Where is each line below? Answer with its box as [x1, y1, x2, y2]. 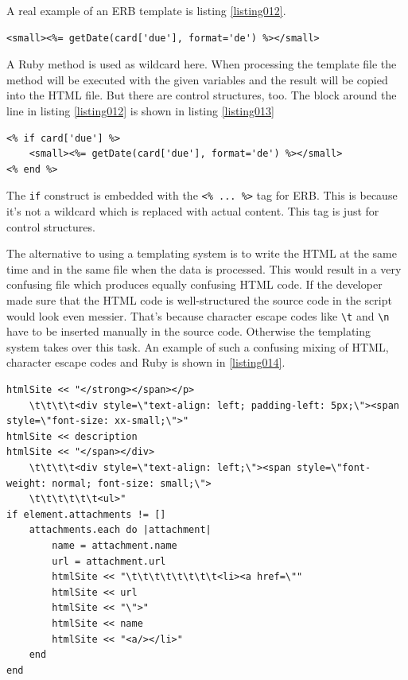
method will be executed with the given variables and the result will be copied [6, 71, 388, 87]
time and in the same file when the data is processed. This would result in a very [6, 260, 402, 277]
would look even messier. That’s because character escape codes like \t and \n [6, 307, 390, 324]
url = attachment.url [52, 555, 166, 567]
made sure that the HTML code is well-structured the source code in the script [6, 291, 392, 308]
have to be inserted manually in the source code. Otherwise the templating [6, 323, 371, 340]
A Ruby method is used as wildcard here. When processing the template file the [6, 56, 397, 72]
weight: [6, 477, 47, 489]
